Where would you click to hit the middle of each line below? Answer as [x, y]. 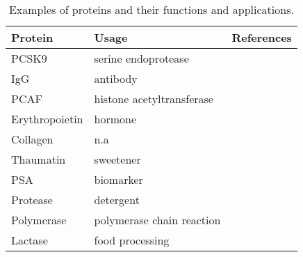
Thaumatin [39, 159]
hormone [115, 119]
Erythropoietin [47, 119]
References [262, 37]
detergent [117, 200]
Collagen [32, 139]
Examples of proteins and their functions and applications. [151, 9]
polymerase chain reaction [157, 220]
